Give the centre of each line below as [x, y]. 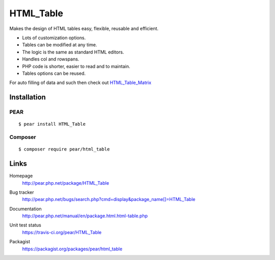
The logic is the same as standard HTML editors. [73, 52]
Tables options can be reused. [54, 73]
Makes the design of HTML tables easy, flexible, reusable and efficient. [84, 28]
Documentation [25, 209]
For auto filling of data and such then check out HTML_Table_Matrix [80, 83]
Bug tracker [22, 192]
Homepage [21, 176]
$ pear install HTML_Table [52, 124]
